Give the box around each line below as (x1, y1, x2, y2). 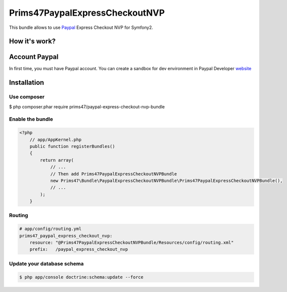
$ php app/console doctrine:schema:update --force (19, 274, 144, 280)
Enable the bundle (9, 116, 53, 122)
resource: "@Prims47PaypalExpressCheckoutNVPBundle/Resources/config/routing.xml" (29, 240, 234, 245)
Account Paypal (9, 53, 59, 61)
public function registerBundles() (29, 144, 115, 149)
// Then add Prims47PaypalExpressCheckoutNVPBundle (50, 171, 177, 176)
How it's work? (9, 37, 56, 46)
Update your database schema (9, 260, 84, 267)
